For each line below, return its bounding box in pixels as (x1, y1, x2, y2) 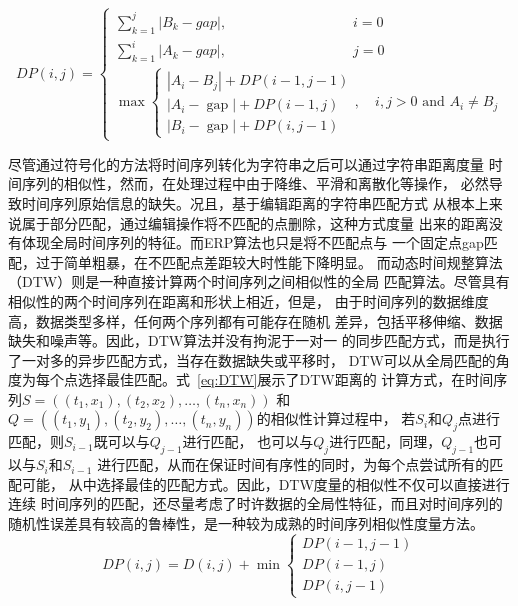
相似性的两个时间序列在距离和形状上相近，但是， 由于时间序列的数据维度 (8, 290, 489, 311)
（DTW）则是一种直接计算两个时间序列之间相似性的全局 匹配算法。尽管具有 (8, 271, 510, 292)
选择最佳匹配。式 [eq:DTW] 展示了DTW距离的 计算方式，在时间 (77, 369, 494, 390)
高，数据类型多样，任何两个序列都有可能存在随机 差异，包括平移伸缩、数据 (8, 310, 503, 331)
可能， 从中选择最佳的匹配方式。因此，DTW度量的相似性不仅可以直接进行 (21, 473, 510, 494)
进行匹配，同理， (329, 431, 442, 452)
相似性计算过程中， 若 (270, 408, 416, 429)
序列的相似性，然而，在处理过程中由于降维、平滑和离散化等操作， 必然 (21, 173, 489, 194)
